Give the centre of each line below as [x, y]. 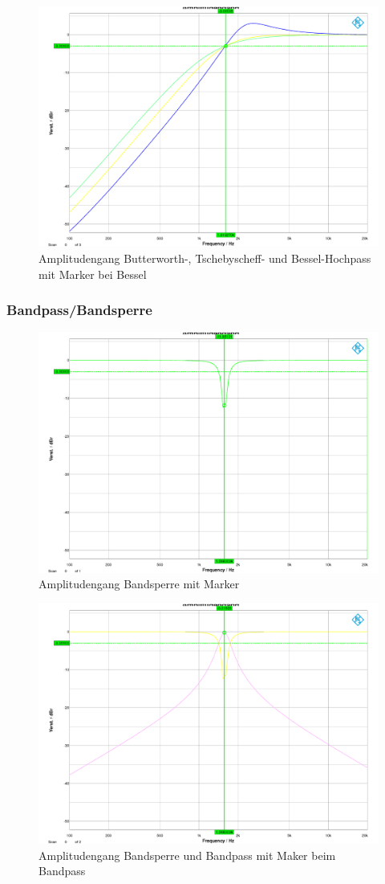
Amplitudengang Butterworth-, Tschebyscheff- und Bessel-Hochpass [205, 258]
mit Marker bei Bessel [93, 274]
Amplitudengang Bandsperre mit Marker [139, 584]
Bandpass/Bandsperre [79, 310]
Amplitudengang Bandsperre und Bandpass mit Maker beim [187, 855]
